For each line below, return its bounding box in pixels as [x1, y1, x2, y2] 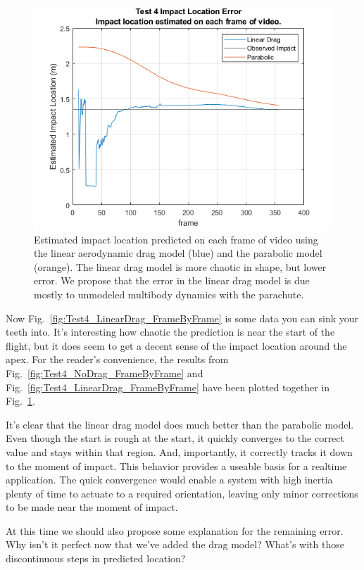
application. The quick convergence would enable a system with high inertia [6, 472, 333, 487]
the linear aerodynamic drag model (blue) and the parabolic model [34, 246, 322, 260]
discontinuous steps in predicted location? [6, 551, 186, 566]
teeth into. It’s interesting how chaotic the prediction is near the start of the [6, 324, 335, 339]
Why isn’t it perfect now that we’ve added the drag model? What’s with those [6, 537, 344, 552]
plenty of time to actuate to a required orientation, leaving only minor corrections [6, 486, 358, 500]
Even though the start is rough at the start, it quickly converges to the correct [6, 431, 344, 445]
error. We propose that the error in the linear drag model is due [34, 273, 310, 288]
